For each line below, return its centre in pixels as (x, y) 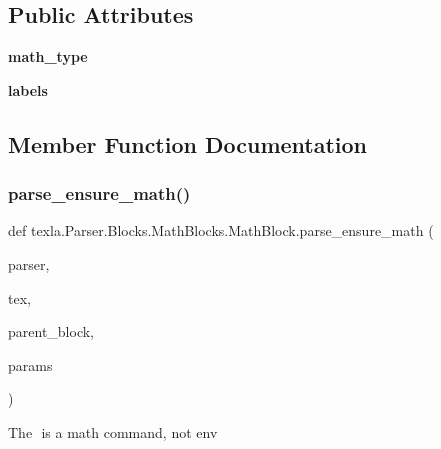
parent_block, (51, 331)
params (30, 364)
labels (28, 89)
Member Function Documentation (188, 143)
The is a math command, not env (113, 431)
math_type (48, 56)
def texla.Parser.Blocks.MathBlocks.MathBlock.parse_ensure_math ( (221, 230)
